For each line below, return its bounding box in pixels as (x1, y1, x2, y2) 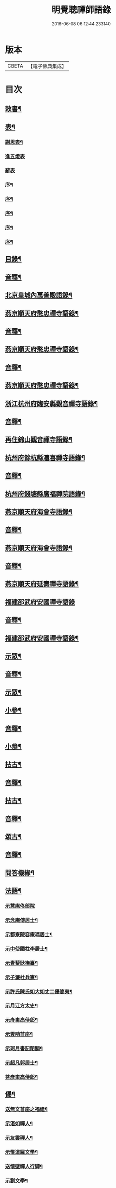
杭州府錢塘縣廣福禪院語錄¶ (5, 490, 86, 498)
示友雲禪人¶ (5, 1135, 33, 1141)
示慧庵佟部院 (5, 903, 35, 909)
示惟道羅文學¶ (5, 1149, 38, 1155)
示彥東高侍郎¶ (5, 1017, 38, 1024)
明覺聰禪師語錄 (51, 4, 111, 16)
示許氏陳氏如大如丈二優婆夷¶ (5, 988, 72, 995)
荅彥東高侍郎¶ (5, 1074, 38, 1081)
